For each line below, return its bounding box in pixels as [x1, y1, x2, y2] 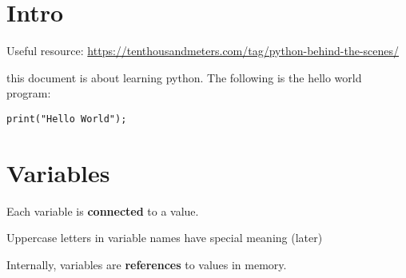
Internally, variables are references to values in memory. [6, 256, 287, 272]
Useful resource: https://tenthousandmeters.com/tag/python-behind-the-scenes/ [6, 42, 400, 59]
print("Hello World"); [6, 113, 127, 125]
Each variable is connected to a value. [6, 202, 199, 219]
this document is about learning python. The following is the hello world [6, 69, 362, 85]
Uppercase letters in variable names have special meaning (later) [6, 229, 323, 246]
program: [6, 85, 51, 101]
